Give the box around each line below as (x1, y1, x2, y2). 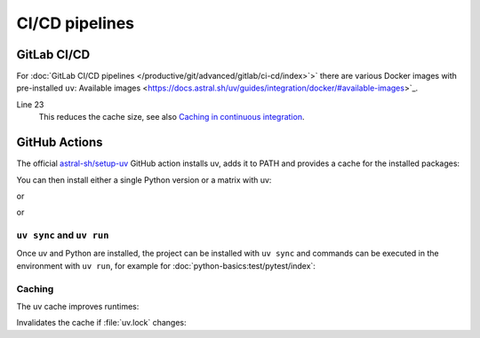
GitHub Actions (16, 135, 103, 150)
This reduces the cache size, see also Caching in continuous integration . (38, 112, 305, 122)
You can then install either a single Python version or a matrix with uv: (16, 174, 272, 185)
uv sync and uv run (16, 229, 109, 241)
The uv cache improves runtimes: (16, 301, 140, 311)
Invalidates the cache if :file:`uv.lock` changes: (16, 318, 187, 328)
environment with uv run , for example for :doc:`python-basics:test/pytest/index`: (16, 260, 316, 271)
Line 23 (16, 98, 44, 110)
